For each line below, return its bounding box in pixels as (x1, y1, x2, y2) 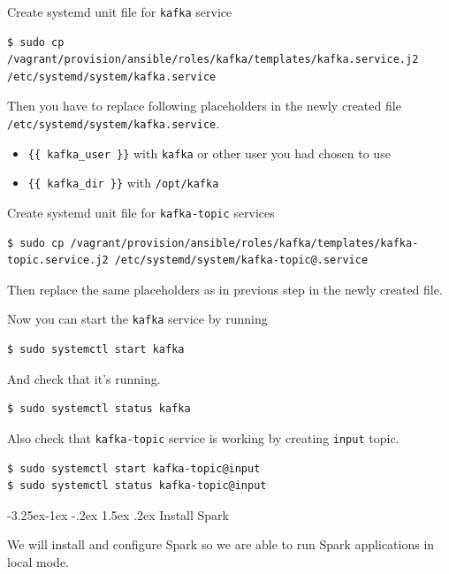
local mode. (7, 552, 69, 570)
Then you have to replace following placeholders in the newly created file (7, 96, 401, 115)
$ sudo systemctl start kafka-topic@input (7, 462, 261, 475)
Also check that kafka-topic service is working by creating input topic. (7, 428, 400, 447)
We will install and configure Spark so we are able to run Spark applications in (7, 535, 435, 554)
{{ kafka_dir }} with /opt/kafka (27, 173, 219, 192)
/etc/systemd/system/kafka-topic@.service (114, 254, 369, 267)
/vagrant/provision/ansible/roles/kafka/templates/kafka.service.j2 (7, 53, 419, 66)
